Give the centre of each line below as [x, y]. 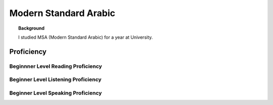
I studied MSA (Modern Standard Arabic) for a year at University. [86, 37]
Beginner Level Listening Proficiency [55, 79]
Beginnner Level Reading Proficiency [56, 66]
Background [32, 28]
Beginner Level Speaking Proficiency [56, 93]
